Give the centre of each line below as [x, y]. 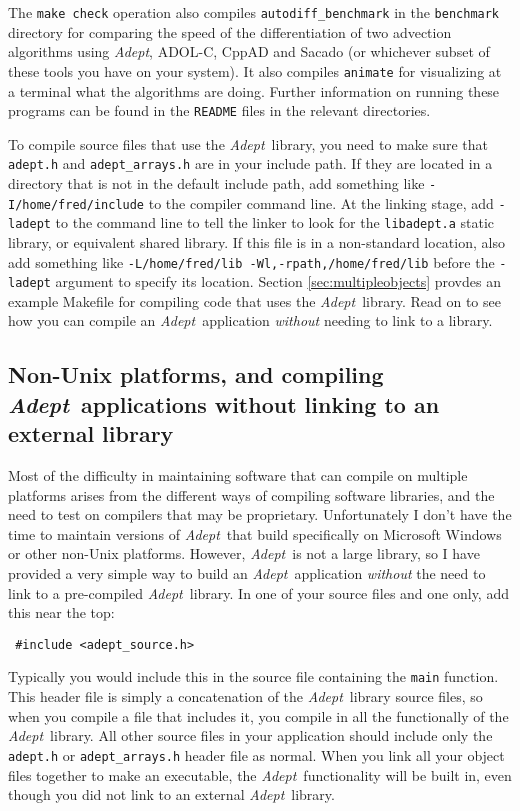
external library [91, 433]
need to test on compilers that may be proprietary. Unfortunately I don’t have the [260, 514]
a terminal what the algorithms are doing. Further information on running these [254, 90]
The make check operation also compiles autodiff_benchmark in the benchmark [254, 12]
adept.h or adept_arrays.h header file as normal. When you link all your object [256, 754]
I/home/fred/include [76, 204]
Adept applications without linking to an [224, 403]
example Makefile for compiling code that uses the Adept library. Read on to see [254, 300]
